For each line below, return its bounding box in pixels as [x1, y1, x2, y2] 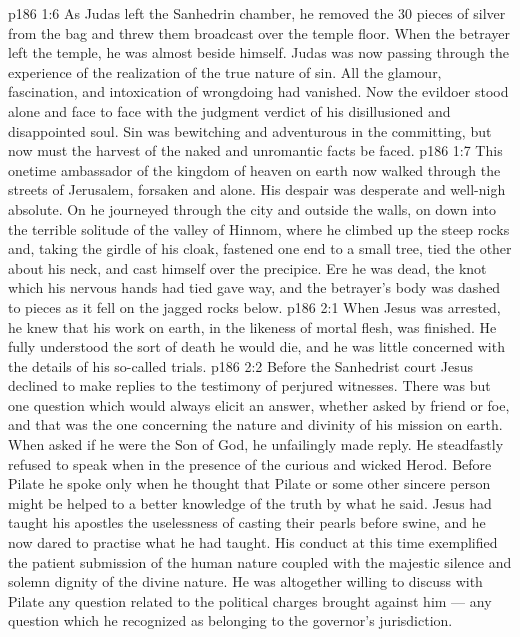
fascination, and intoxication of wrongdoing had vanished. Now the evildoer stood [8, 81, 509, 102]
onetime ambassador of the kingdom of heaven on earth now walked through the [8, 159, 501, 180]
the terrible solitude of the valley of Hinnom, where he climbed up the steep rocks [8, 218, 510, 239]
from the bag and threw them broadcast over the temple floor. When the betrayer [8, 22, 511, 43]
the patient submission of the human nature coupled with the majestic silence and [8, 551, 512, 572]
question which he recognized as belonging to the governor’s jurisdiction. [8, 610, 453, 631]
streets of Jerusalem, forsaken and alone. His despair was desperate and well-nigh [8, 179, 506, 200]
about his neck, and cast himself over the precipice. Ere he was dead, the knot [8, 257, 487, 278]
